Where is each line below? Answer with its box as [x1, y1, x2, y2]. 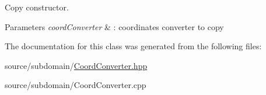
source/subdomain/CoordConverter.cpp [5, 79, 146, 91]
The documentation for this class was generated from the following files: [5, 40, 262, 52]
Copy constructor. [5, 1, 69, 13]
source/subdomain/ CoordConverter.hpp [5, 59, 148, 71]
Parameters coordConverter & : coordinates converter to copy [5, 20, 224, 32]
